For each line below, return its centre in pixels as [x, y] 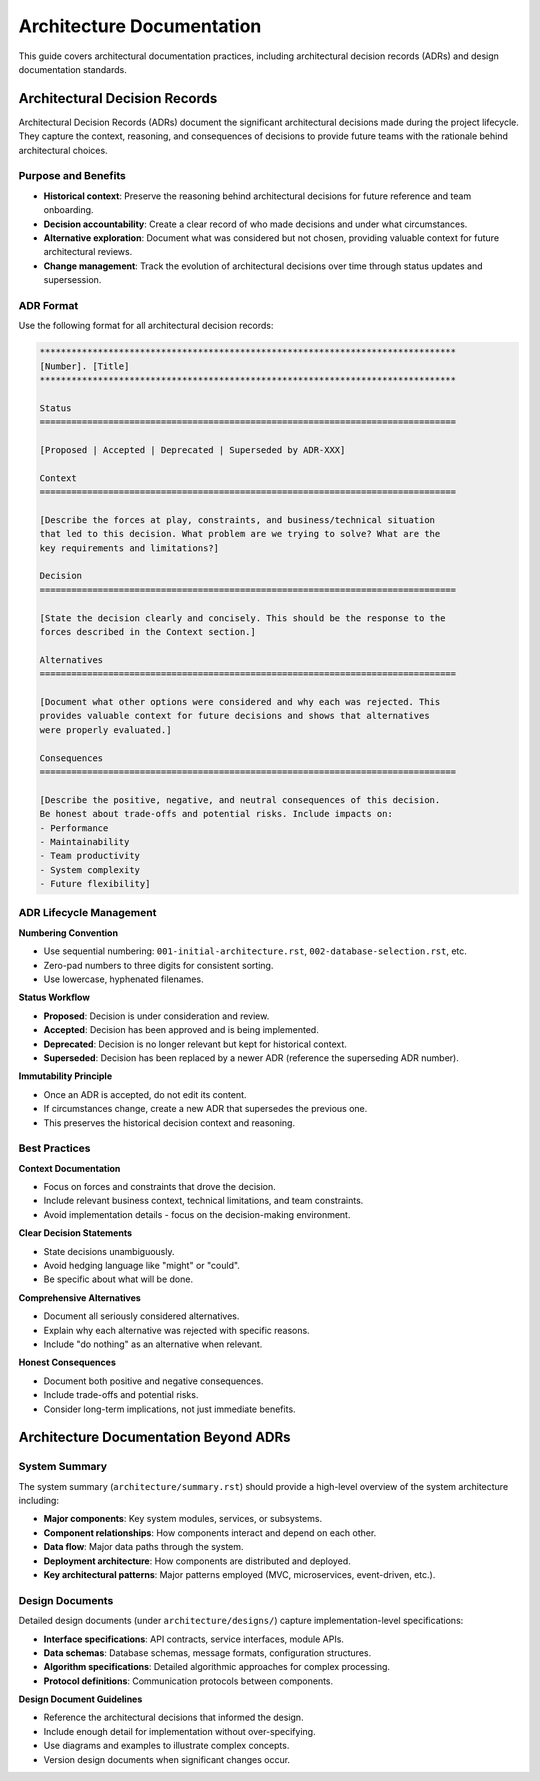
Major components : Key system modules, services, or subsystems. [183, 1519]
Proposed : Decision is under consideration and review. [156, 1016]
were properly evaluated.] [105, 729]
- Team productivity [89, 856]
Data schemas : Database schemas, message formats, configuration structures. [207, 1652]
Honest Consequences [67, 1362]
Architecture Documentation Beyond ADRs [154, 1437]
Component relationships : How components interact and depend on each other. [210, 1532]
